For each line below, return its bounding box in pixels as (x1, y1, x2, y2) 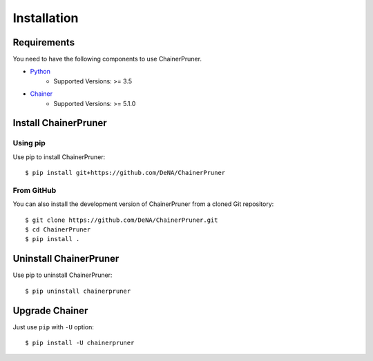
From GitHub (12, 185, 57, 195)
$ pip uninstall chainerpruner (25, 287, 131, 295)
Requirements (12, 37, 75, 48)
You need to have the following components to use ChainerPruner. (12, 55, 202, 63)
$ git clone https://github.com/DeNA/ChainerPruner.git (25, 216, 218, 224)
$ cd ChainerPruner (25, 226, 91, 234)
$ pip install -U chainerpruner (25, 339, 135, 347)
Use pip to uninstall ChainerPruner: (12, 271, 113, 279)
